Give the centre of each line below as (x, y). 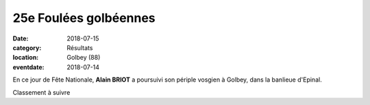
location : (26, 58)
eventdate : (28, 67)
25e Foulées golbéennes (84, 18)
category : (27, 47)
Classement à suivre (41, 92)
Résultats (80, 47)
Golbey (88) (84, 58)
